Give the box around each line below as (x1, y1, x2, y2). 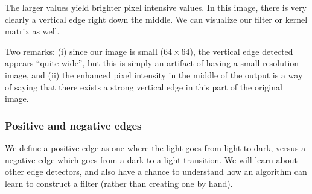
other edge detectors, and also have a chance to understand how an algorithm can (5, 165, 307, 178)
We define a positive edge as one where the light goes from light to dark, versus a (5, 141, 306, 154)
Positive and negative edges (5, 117, 142, 133)
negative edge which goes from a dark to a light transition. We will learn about (5, 153, 298, 166)
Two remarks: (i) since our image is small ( (5, 45, 164, 57)
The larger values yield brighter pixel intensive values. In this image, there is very (5, 1, 307, 13)
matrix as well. (5, 25, 60, 37)
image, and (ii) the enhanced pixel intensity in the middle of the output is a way (5, 68, 303, 81)
